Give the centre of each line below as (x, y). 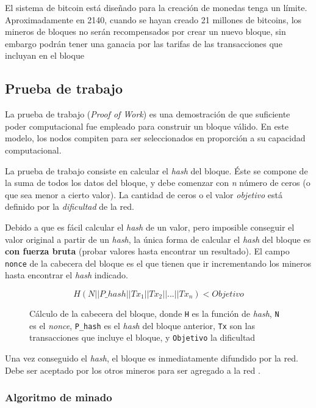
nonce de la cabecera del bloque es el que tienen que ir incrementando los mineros (158, 263)
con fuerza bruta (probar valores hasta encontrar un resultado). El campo (147, 251)
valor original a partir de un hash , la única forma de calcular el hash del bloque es (158, 239)
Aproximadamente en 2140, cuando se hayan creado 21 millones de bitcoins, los (153, 19)
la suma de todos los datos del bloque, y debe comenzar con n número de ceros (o (158, 183)
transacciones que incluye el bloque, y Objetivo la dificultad (142, 337)
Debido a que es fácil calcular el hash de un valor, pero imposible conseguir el (150, 227)
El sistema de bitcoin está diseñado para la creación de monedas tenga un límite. (156, 7)
